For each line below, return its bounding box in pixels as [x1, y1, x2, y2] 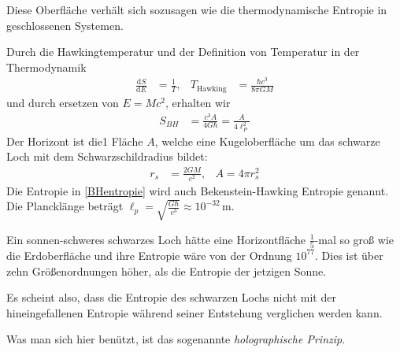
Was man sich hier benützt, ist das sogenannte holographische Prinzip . [6, 331, 346, 347]
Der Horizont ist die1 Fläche [6, 132, 143, 149]
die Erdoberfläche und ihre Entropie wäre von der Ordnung [6, 246, 292, 263]
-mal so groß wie [314, 231, 394, 247]
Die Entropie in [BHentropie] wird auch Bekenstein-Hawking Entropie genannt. [6, 182, 389, 198]
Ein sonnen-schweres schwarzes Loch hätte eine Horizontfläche [6, 231, 306, 247]
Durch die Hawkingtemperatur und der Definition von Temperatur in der [6, 43, 360, 60]
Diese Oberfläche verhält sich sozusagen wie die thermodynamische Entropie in [6, 2, 387, 17]
